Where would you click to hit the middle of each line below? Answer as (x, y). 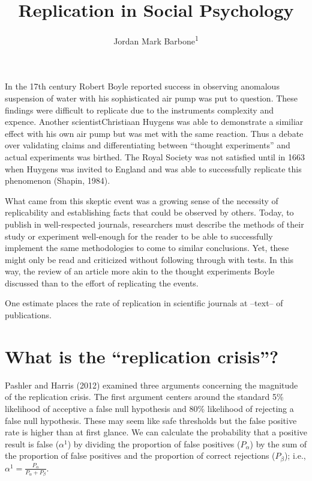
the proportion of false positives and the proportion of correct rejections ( (140, 455)
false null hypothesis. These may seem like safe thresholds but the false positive (151, 420)
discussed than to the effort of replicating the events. (102, 283)
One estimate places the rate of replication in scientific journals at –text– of (144, 303)
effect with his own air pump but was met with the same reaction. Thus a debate (154, 133)
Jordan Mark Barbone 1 (156, 40)
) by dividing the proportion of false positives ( (154, 443)
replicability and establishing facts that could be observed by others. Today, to (149, 212)
